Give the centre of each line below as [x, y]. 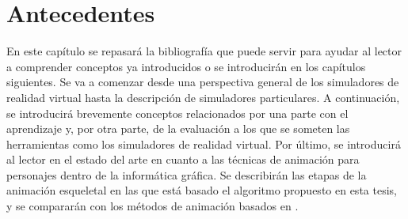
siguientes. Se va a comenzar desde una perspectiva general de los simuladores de [203, 82]
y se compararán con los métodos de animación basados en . [153, 206]
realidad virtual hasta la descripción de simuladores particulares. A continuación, [203, 97]
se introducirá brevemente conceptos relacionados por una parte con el [177, 113]
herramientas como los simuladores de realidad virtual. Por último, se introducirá [204, 143]
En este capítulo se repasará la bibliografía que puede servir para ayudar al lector [204, 51]
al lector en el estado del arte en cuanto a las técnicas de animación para [183, 159]
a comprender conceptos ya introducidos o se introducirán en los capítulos [186, 66]
